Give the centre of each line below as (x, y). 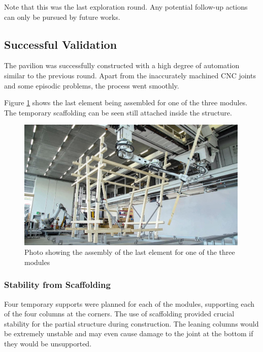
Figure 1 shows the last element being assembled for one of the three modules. (126, 102)
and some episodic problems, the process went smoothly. (92, 85)
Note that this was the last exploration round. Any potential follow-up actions (126, 7)
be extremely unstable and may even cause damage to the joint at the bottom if (129, 333)
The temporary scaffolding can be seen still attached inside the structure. (118, 112)
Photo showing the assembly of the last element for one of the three (130, 252)
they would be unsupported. (48, 344)
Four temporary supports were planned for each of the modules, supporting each (129, 303)
